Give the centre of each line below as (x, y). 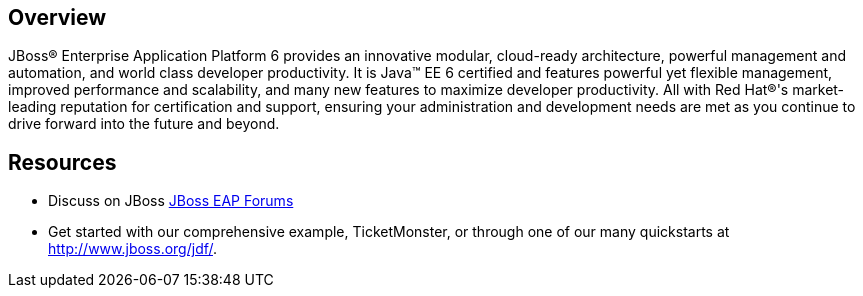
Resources (62, 162)
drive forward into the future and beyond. (144, 124)
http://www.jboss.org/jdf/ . (133, 249)
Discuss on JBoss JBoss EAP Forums (171, 201)
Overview (57, 17)
